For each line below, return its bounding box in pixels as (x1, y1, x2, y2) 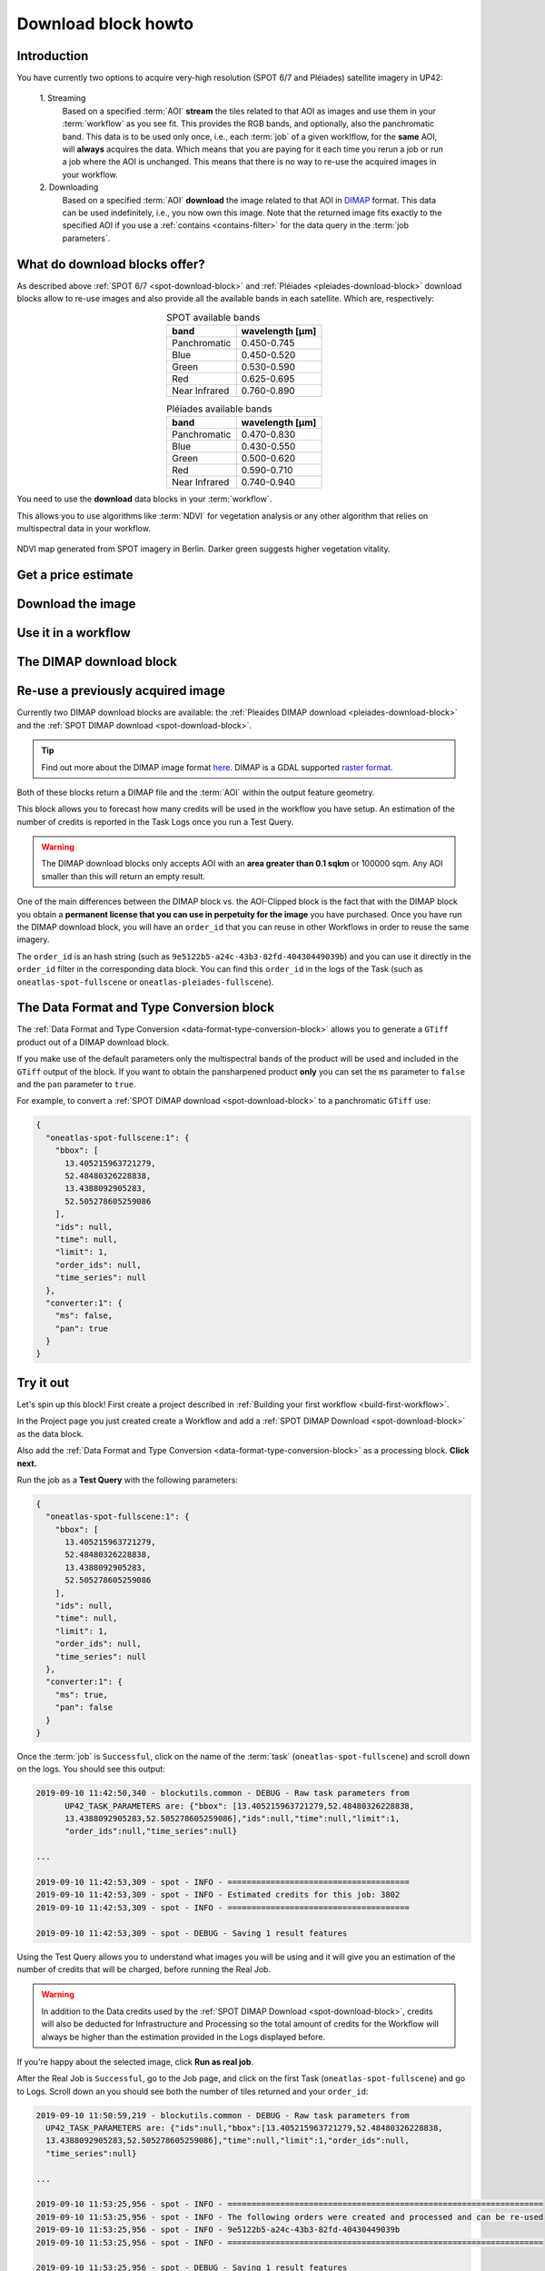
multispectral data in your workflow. (16, 522, 152, 533)
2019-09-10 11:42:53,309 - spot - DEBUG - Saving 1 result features (35, 1928, 348, 1939)
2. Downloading (39, 182, 99, 193)
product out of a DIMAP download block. (16, 1036, 170, 1047)
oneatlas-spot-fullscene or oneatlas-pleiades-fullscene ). (16, 977, 274, 987)
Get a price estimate (16, 568, 134, 583)
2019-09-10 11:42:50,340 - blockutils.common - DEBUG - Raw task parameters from (35, 1788, 411, 1799)
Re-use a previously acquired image (16, 683, 226, 699)
